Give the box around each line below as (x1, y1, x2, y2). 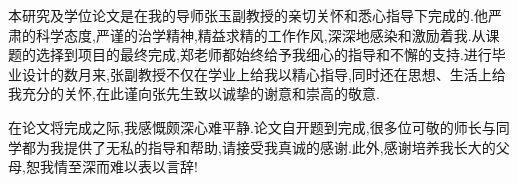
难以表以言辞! (109, 156, 198, 177)
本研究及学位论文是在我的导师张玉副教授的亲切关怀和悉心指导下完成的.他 (8, 5, 488, 25)
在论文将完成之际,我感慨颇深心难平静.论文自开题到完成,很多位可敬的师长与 (8, 116, 496, 137)
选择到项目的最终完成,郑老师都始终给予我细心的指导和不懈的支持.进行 (35, 44, 492, 65)
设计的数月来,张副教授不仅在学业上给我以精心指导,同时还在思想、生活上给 (21, 63, 506, 84)
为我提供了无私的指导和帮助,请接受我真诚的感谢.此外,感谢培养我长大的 (35, 136, 496, 157)
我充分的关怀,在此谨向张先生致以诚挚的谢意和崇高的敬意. (8, 83, 380, 104)
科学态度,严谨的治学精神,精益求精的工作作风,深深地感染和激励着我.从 (35, 24, 486, 45)
